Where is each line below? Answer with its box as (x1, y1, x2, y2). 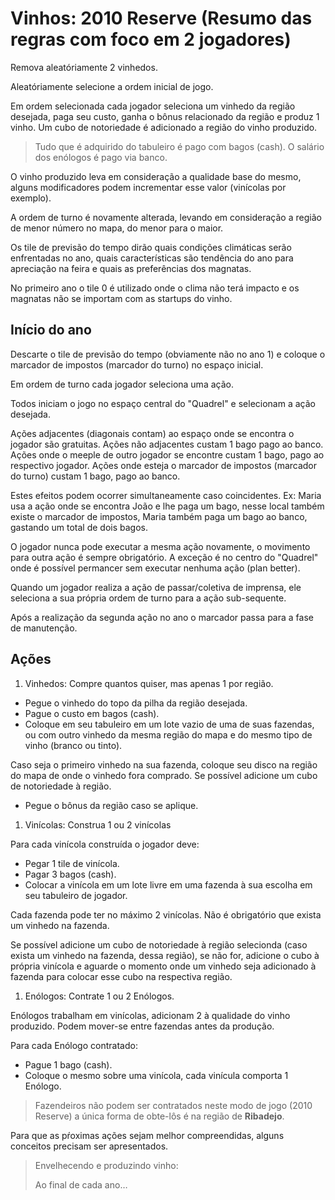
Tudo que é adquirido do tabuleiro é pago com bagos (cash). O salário (34, 140, 325, 152)
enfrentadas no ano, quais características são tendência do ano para (10, 252, 294, 264)
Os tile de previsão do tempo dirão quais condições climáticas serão (10, 241, 292, 253)
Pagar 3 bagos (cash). (24, 868, 117, 880)
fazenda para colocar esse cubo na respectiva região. (10, 970, 233, 982)
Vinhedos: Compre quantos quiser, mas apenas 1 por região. (24, 677, 274, 689)
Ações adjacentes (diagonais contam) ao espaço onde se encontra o (10, 427, 295, 439)
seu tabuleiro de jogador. (24, 889, 128, 901)
